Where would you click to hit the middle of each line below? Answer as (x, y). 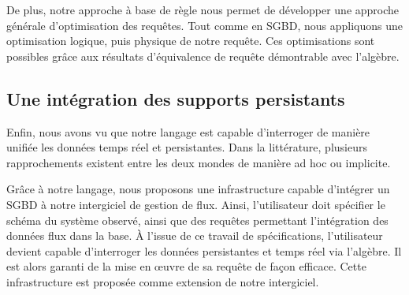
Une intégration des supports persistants (176, 98)
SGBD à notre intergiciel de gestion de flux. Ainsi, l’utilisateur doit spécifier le (196, 204)
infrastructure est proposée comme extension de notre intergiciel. (163, 281)
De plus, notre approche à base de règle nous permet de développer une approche (203, 9)
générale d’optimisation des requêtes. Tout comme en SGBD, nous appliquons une (205, 25)
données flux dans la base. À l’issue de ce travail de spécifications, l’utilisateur (195, 235)
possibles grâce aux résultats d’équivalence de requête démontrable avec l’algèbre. (203, 56)
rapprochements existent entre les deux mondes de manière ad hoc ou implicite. (199, 162)
